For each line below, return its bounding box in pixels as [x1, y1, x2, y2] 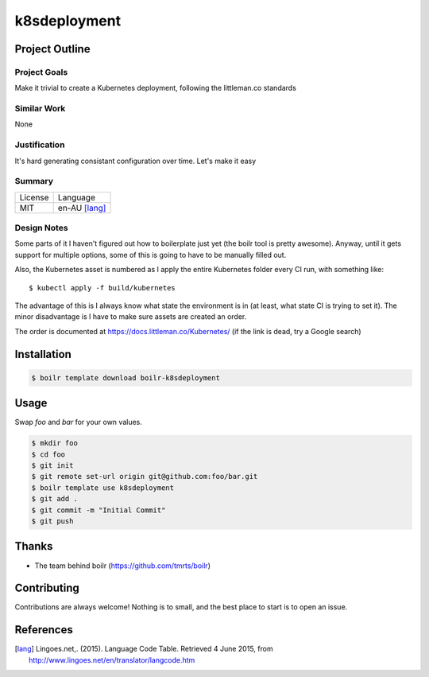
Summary [14, 176, 54, 187]
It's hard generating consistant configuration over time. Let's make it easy [14, 156, 257, 165]
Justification [14, 139, 65, 150]
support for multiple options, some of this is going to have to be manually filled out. [14, 250, 287, 259]
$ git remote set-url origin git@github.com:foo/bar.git [31, 472, 258, 481]
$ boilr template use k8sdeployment [31, 483, 175, 492]
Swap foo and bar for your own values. [14, 418, 142, 427]
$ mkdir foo [31, 438, 79, 448]
